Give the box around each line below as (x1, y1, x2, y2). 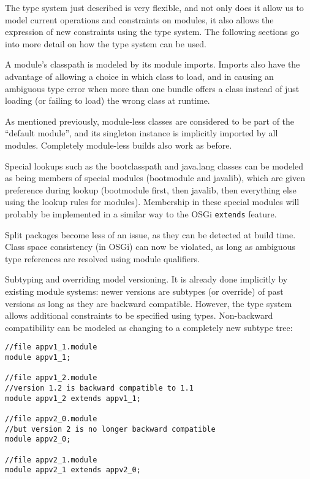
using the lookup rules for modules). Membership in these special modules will (5, 195, 300, 208)
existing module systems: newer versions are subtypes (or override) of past (5, 284, 284, 297)
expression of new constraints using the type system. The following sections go (5, 25, 300, 38)
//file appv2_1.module (5, 455, 97, 464)
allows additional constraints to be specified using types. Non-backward (5, 309, 273, 322)
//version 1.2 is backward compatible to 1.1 (5, 383, 194, 392)
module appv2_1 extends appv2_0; (5, 465, 141, 475)
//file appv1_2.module (5, 373, 97, 383)
